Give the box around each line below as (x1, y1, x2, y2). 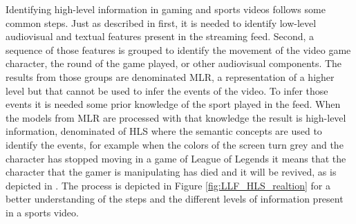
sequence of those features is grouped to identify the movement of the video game (6, 42, 351, 57)
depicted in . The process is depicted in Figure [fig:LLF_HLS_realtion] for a (6, 178, 331, 192)
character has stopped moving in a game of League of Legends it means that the (6, 151, 346, 165)
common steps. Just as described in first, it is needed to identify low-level (6, 15, 317, 30)
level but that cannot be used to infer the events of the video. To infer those (6, 83, 328, 97)
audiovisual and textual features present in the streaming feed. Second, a (6, 29, 315, 44)
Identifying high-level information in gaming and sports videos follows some (6, 2, 326, 16)
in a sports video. (6, 205, 79, 219)
